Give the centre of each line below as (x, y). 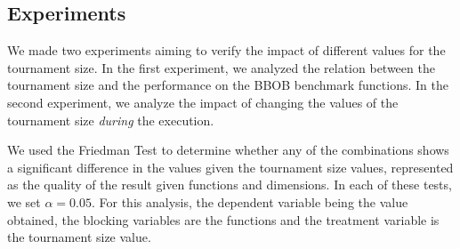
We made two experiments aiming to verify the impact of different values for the (226, 50)
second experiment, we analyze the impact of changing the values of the (203, 102)
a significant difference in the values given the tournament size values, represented (230, 167)
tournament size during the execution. (111, 120)
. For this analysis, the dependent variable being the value (250, 201)
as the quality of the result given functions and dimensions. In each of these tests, (230, 185)
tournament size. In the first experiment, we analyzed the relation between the (221, 67)
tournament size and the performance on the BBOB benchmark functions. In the (228, 85)
